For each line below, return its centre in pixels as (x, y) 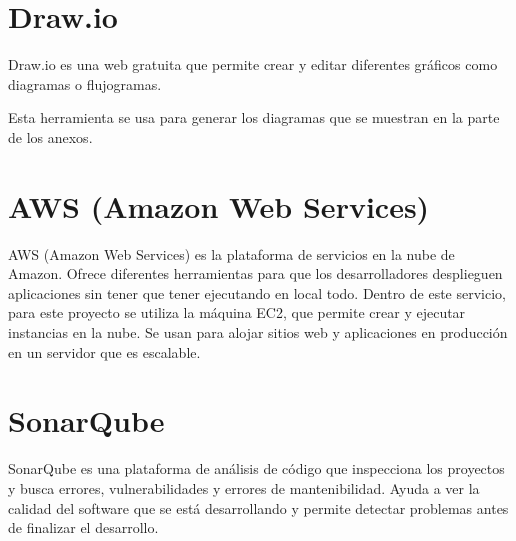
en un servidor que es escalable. (104, 351)
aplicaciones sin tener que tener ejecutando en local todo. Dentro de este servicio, (257, 292)
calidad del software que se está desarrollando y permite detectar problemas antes (258, 507)
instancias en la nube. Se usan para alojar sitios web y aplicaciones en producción (258, 332)
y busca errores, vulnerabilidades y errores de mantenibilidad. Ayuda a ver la (244, 487)
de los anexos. (50, 136)
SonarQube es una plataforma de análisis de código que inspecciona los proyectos (256, 468)
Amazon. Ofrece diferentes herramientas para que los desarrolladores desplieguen (255, 273)
